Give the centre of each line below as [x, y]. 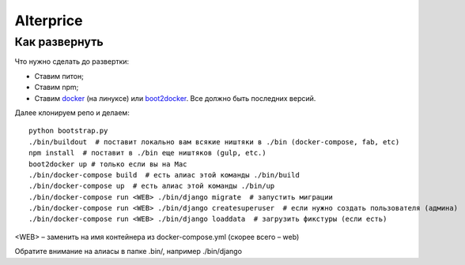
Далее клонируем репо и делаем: [72, 112]
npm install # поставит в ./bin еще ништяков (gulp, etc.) [147, 153]
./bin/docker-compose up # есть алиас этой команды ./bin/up [152, 186]
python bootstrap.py [68, 131]
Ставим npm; [57, 88]
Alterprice [49, 21]
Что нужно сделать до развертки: [72, 62]
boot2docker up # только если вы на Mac [108, 164]
